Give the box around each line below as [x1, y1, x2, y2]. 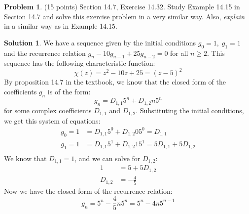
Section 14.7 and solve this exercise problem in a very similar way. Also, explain [4, 11, 245, 21]
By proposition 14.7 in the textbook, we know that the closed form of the [4, 77, 226, 87]
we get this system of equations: [4, 115, 101, 126]
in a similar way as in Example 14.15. [4, 21, 117, 31]
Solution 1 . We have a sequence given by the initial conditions [4, 37, 196, 47]
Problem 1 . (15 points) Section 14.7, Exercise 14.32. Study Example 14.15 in [4, 1, 240, 11]
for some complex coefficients [4, 105, 92, 116]
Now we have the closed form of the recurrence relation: [4, 185, 173, 196]
